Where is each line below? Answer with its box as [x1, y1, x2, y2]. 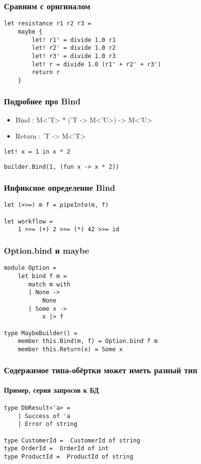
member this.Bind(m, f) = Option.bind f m [18, 338, 158, 345]
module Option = [4, 264, 57, 272]
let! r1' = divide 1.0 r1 [32, 36, 116, 43]
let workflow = [4, 218, 53, 225]
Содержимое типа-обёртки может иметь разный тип [4, 364, 198, 376]
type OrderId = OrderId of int [4, 445, 109, 452]
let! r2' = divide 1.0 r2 [32, 44, 116, 52]
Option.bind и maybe [4, 244, 89, 256]
